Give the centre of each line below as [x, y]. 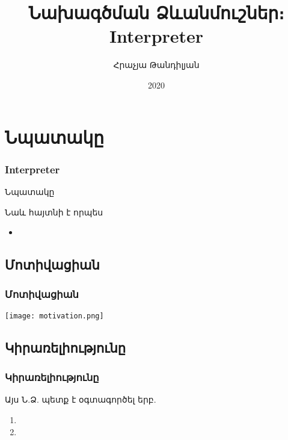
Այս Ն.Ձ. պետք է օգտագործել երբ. [81, 399]
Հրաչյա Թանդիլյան [156, 65]
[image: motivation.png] [54, 316]
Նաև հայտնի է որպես [54, 212]
